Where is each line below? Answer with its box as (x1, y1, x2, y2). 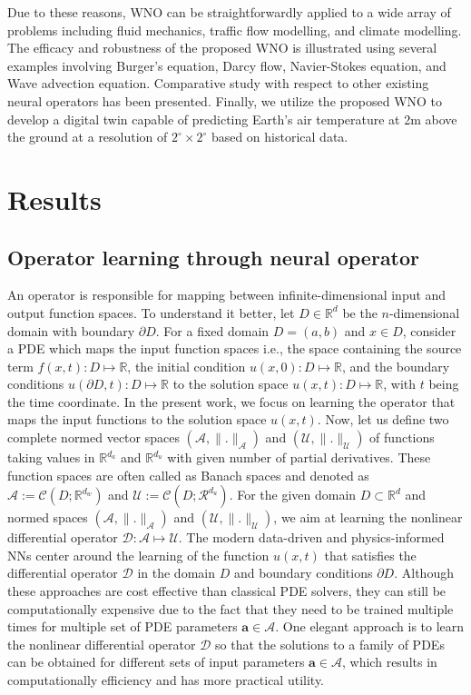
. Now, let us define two (317, 410, 449, 429)
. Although (394, 563, 454, 582)
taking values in (7, 448, 95, 467)
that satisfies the (324, 545, 417, 564)
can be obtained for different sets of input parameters (7, 652, 305, 671)
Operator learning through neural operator (7, 243, 420, 271)
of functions (369, 428, 435, 447)
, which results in (342, 652, 437, 671)
